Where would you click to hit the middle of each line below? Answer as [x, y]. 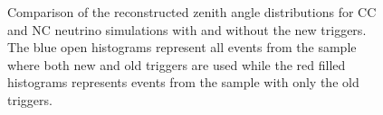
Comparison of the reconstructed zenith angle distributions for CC [192, 12]
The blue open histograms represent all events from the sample [182, 47]
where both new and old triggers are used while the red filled [177, 64]
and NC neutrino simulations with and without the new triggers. [187, 29]
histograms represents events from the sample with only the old [183, 82]
